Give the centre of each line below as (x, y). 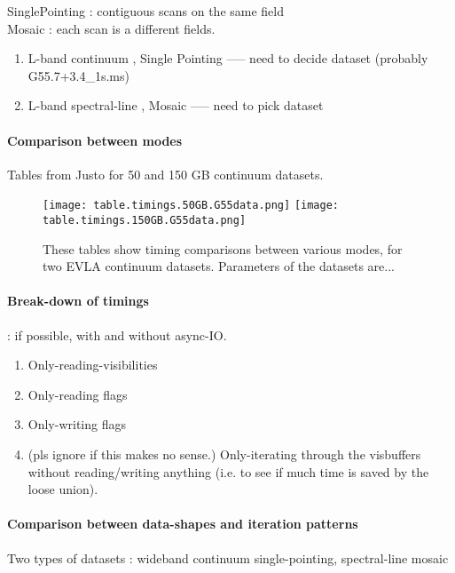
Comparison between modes (95, 140)
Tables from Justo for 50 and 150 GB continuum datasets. (165, 174)
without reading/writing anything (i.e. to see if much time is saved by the (228, 471)
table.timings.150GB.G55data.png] (145, 221)
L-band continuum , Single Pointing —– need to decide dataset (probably (228, 58)
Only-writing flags (77, 424)
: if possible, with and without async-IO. (117, 334)
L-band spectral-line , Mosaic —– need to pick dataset (176, 105)
